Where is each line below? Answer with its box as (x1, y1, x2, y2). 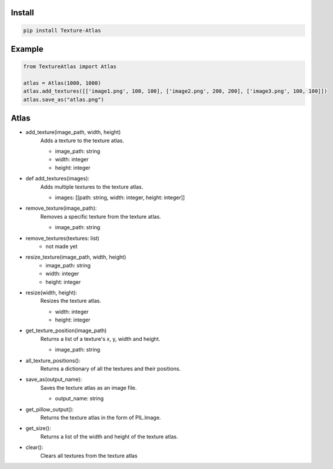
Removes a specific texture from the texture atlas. (40, 213, 161, 220)
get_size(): (25, 425, 51, 432)
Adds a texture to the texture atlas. (40, 137, 125, 144)
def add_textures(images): (25, 175, 89, 182)
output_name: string (55, 395, 104, 402)
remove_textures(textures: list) (25, 235, 99, 242)
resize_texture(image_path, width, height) (25, 253, 126, 261)
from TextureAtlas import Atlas (23, 63, 117, 70)
